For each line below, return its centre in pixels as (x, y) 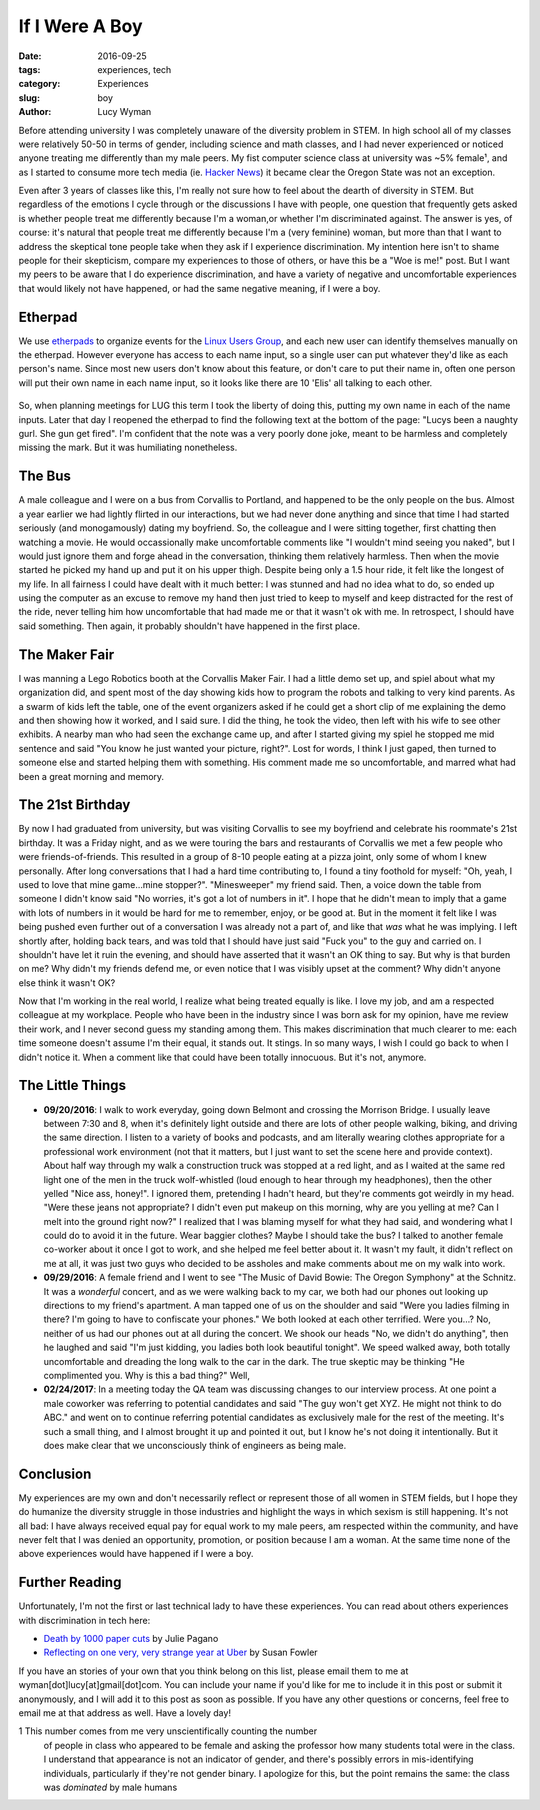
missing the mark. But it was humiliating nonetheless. (128, 447)
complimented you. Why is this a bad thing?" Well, (146, 1375)
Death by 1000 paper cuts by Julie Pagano (131, 1639)
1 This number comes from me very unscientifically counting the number (168, 1731)
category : (39, 84)
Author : (35, 112)
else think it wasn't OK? (67, 982)
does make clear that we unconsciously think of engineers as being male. (195, 1445)
